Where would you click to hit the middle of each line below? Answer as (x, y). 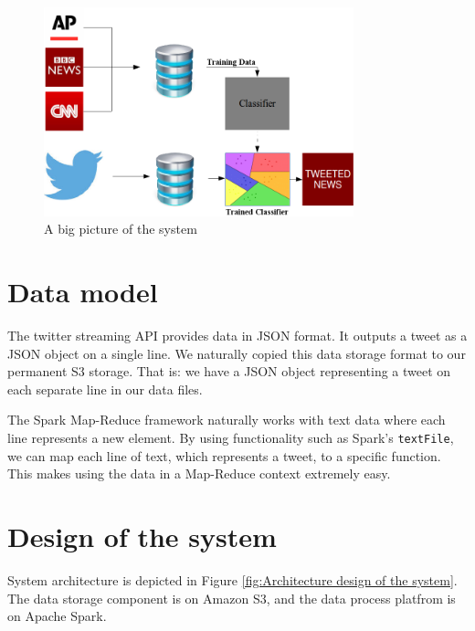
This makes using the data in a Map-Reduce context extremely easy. (199, 473)
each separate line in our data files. (105, 389)
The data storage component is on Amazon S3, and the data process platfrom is (232, 598)
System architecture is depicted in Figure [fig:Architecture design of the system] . (232, 580)
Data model (83, 292)
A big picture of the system (121, 229)
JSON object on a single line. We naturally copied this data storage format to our (237, 353)
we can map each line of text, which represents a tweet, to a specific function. (224, 455)
